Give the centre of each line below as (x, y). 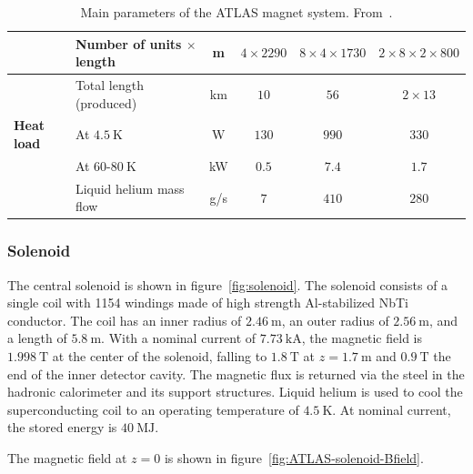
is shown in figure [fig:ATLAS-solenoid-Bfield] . (294, 458)
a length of (37, 338)
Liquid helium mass (130, 188)
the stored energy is (62, 427)
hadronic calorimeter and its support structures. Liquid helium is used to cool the (235, 392)
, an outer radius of (335, 320)
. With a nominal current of (179, 338)
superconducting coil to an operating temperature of (153, 409)
